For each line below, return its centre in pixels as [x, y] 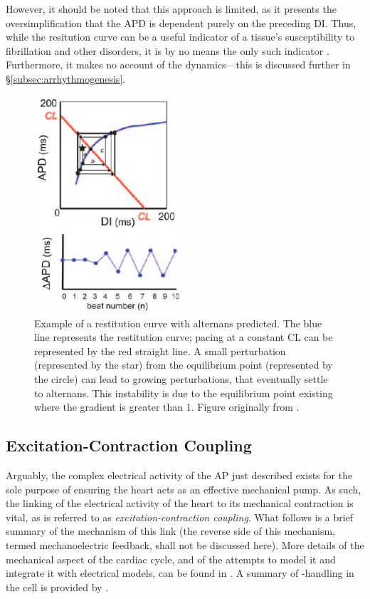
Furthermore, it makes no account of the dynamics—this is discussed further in [178, 65]
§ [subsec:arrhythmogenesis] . [66, 78]
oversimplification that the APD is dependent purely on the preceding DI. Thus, [181, 22]
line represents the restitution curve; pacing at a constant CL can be [184, 337]
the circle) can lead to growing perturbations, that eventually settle [181, 378]
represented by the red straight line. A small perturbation [160, 350]
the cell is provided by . [57, 587]
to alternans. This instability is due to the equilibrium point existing [184, 393]
